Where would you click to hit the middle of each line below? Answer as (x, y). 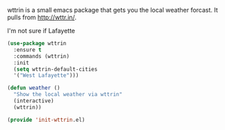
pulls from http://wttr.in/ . (42, 17)
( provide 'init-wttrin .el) (46, 120)
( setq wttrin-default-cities (56, 69)
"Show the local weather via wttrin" (68, 95)
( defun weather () (34, 88)
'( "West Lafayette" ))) (46, 75)
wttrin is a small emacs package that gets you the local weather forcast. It (113, 10)
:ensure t (27, 50)
